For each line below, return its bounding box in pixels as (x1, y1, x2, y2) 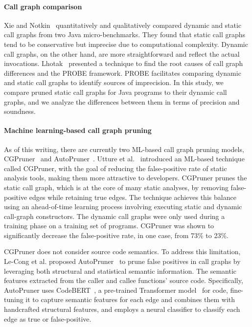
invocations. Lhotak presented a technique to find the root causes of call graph (4, 58, 243, 68)
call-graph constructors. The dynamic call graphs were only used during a (4, 211, 225, 221)
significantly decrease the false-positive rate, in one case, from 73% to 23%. (4, 230, 229, 240)
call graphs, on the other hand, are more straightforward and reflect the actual (4, 48, 240, 59)
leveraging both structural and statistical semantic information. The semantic (4, 265, 236, 276)
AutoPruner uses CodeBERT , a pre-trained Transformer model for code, (4, 284, 228, 295)
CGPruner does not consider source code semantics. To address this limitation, (4, 246, 241, 257)
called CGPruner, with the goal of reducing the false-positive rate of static (4, 163, 227, 173)
